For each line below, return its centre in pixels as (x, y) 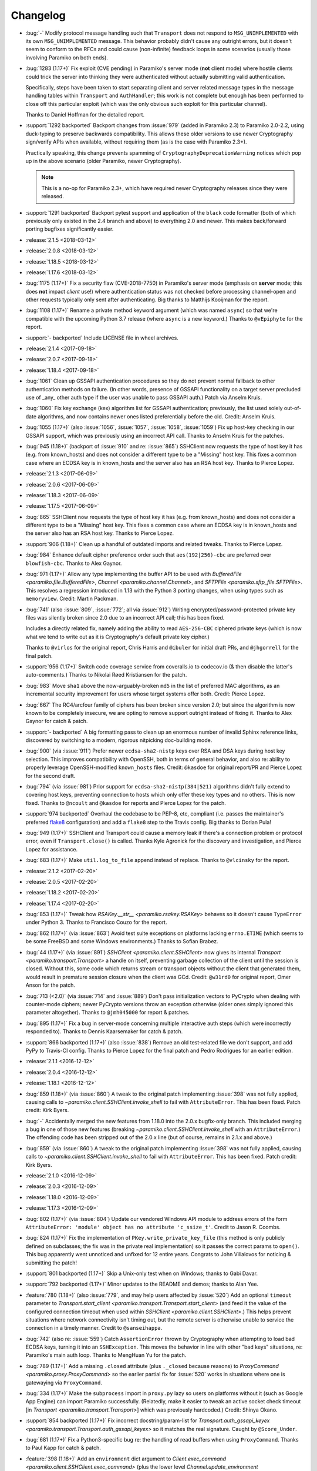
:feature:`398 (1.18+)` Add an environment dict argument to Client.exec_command (126, 1459)
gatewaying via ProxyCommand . (64, 1382)
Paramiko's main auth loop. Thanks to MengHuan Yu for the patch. (106, 1355)
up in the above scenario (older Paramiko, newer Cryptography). (103, 161)
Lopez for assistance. (52, 849)
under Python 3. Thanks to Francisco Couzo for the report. (96, 922)
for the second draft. (50, 776)
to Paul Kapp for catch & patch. (63, 1448)
